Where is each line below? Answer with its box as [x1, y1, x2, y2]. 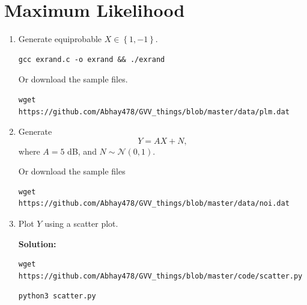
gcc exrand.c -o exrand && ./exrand [18, 55, 165, 64]
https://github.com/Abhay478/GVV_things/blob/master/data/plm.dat [18, 107, 290, 116]
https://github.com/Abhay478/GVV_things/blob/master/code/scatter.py [18, 271, 303, 280]
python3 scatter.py [18, 292, 96, 301]
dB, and [67, 144, 97, 157]
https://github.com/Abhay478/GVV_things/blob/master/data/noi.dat [18, 199, 290, 208]
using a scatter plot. [44, 217, 118, 230]
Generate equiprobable [18, 32, 102, 45]
